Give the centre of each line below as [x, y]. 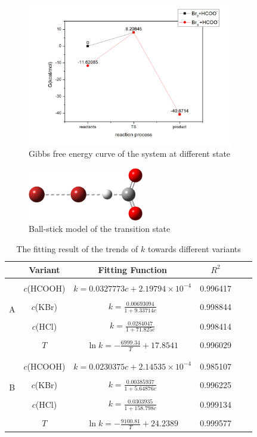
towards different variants [194, 249]
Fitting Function [133, 269]
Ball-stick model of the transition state [100, 229]
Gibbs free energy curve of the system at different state [130, 153]
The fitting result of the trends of [77, 249]
